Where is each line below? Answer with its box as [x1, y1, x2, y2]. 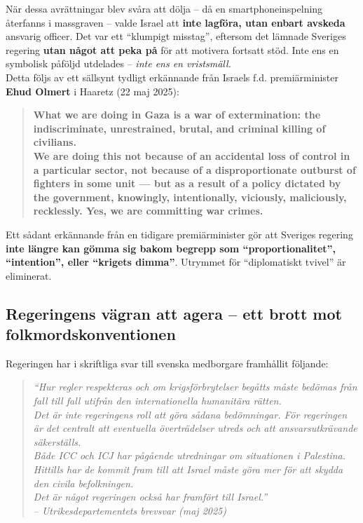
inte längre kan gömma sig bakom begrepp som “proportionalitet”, [6, 240, 336, 255]
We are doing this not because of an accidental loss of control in [33, 148, 350, 163]
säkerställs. [33, 434, 81, 449]
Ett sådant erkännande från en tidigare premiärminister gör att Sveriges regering [6, 226, 353, 241]
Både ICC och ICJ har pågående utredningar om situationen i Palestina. [33, 448, 346, 463]
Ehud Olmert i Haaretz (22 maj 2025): [6, 83, 179, 98]
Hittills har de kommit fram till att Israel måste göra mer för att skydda [33, 462, 343, 477]
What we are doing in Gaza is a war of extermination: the [33, 107, 321, 122]
